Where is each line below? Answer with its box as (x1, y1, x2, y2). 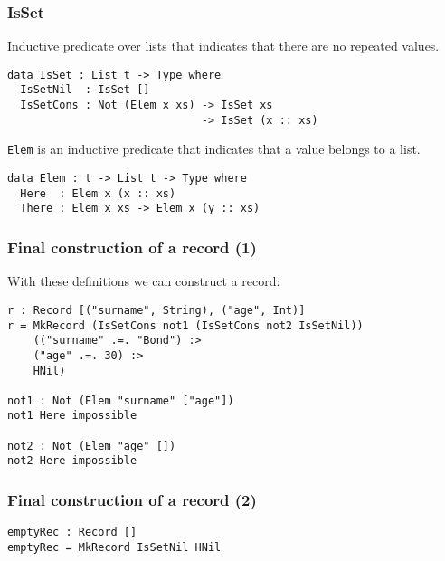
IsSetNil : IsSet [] (20, 83, 150, 97)
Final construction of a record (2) (7, 489, 257, 511)
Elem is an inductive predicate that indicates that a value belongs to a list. (7, 139, 421, 158)
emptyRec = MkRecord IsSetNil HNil (7, 540, 222, 554)
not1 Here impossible (7, 409, 137, 423)
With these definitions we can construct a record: (7, 271, 280, 290)
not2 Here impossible (7, 454, 137, 468)
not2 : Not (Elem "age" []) (7, 439, 176, 452)
